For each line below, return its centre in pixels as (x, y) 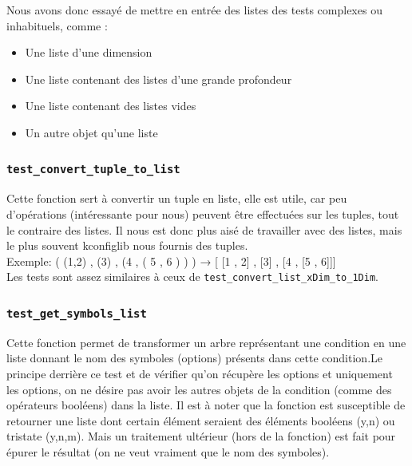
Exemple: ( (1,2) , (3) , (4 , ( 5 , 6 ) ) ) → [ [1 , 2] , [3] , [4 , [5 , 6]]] (171, 261)
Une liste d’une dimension (89, 52)
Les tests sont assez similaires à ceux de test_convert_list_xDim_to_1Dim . (192, 276)
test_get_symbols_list (77, 313)
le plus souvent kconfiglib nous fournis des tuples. (127, 245)
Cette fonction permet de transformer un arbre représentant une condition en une (206, 342)
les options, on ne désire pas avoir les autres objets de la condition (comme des (199, 389)
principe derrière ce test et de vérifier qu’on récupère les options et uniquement (200, 373)
